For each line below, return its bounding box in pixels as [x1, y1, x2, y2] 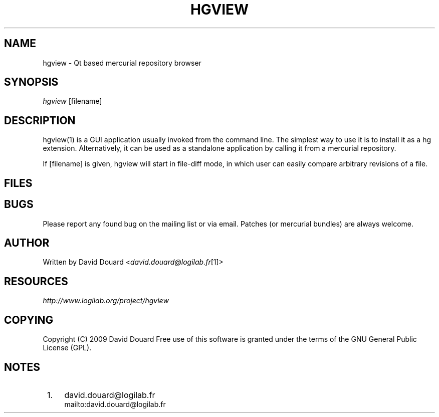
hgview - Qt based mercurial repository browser [43, 58, 201, 67]
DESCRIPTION [4, 114, 76, 127]
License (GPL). [43, 343, 92, 352]
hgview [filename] [43, 97, 102, 106]
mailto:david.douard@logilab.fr [64, 399, 166, 408]
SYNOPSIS [4, 76, 59, 89]
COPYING [4, 313, 54, 326]
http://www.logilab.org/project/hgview [43, 296, 169, 305]
